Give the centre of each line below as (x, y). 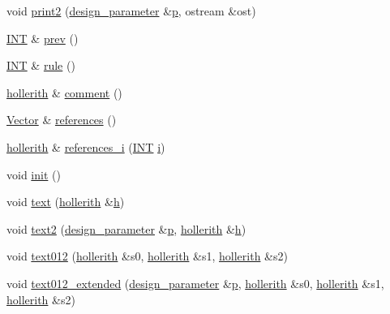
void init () (34, 174)
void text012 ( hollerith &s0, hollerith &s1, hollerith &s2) (147, 256)
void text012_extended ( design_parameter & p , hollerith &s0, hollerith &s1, (195, 283)
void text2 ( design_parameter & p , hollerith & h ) (126, 228)
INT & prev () (43, 38)
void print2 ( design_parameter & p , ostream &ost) (131, 11)
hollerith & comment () (64, 92)
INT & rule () (41, 65)
